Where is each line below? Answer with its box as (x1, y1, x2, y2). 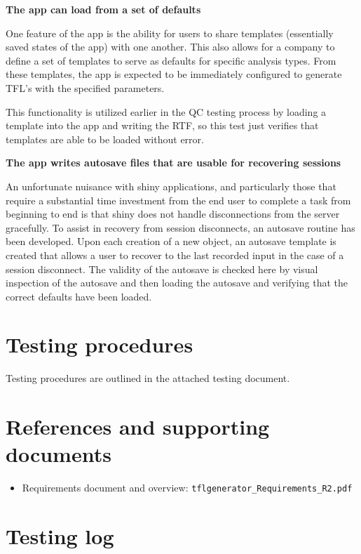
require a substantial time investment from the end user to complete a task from (6, 192, 351, 207)
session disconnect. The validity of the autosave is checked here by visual (6, 261, 318, 276)
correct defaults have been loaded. (6, 289, 152, 303)
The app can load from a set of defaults (6, 2, 201, 16)
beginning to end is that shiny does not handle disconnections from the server (6, 206, 340, 221)
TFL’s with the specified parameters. (6, 80, 165, 95)
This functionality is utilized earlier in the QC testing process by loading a (6, 104, 327, 119)
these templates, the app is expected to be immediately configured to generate (6, 67, 342, 81)
